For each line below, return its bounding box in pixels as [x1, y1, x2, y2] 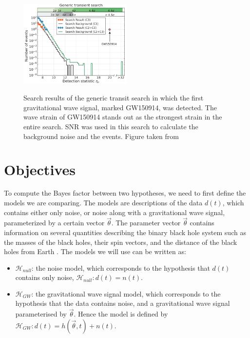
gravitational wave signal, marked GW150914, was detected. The [23, 102, 217, 112]
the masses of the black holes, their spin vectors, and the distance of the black [4, 237, 237, 247]
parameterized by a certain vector [4, 218, 105, 228]
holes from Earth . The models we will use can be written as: [4, 246, 186, 257]
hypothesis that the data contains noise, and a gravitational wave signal [15, 298, 230, 308]
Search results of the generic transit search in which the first [23, 93, 204, 103]
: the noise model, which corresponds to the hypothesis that [31, 262, 210, 273]
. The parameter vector [111, 218, 181, 228]
